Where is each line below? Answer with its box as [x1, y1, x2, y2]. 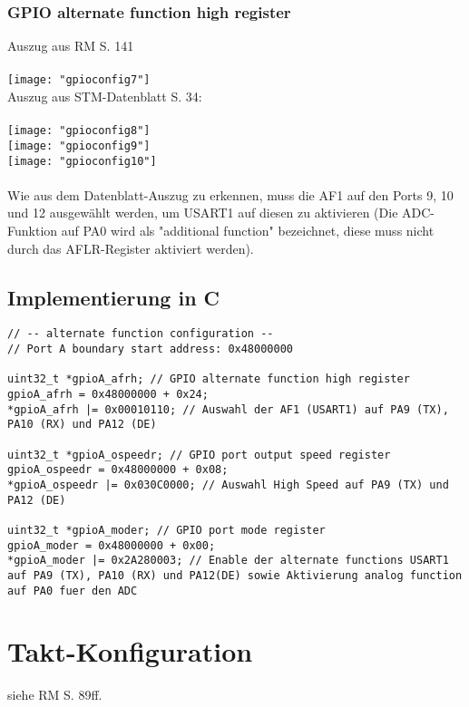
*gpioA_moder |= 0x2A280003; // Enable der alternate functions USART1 [7, 554, 449, 567]
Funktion [7, 221, 58, 239]
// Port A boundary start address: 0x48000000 [7, 343, 293, 356]
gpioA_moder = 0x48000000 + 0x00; [7, 538, 216, 552]
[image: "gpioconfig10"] [7, 154, 157, 168]
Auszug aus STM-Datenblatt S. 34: [7, 87, 202, 106]
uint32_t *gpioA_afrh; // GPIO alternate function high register [7, 373, 410, 386]
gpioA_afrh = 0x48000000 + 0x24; [7, 388, 209, 402]
